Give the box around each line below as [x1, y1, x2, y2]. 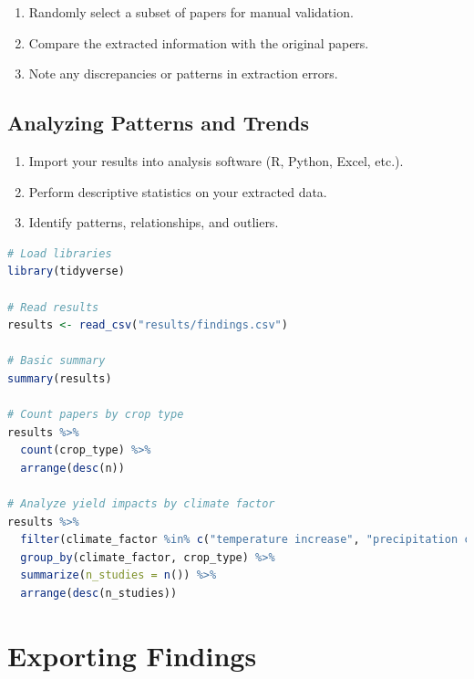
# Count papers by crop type [7, 408, 184, 422]
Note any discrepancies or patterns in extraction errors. [28, 64, 338, 83]
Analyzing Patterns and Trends [7, 109, 309, 137]
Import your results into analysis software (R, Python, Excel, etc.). [28, 151, 404, 170]
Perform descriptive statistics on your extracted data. [28, 182, 327, 201]
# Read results [7, 300, 99, 314]
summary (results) [7, 371, 112, 385]
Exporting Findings [7, 636, 257, 674]
